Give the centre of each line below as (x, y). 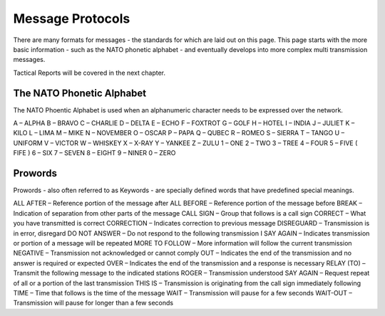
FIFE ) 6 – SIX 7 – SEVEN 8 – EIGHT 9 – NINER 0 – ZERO (94, 153)
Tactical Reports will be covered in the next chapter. (89, 73)
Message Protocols (72, 19)
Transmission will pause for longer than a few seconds (93, 303)
